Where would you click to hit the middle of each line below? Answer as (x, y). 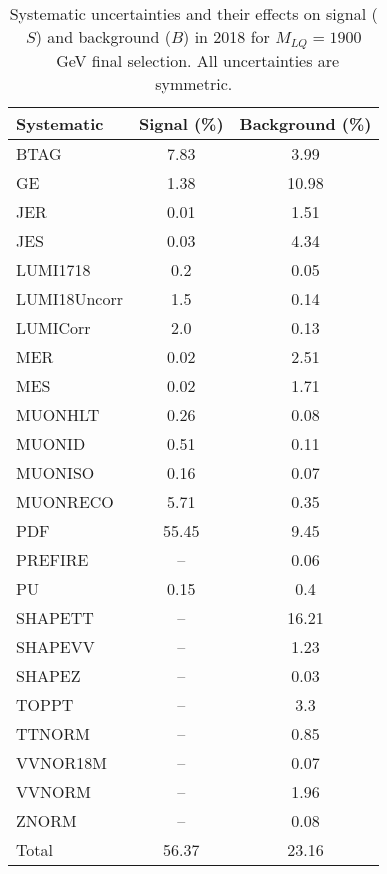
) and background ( (103, 36)
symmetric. (194, 83)
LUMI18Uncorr (69, 298)
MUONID (51, 443)
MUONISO (55, 472)
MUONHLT (58, 414)
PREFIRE (52, 559)
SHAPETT (55, 617)
